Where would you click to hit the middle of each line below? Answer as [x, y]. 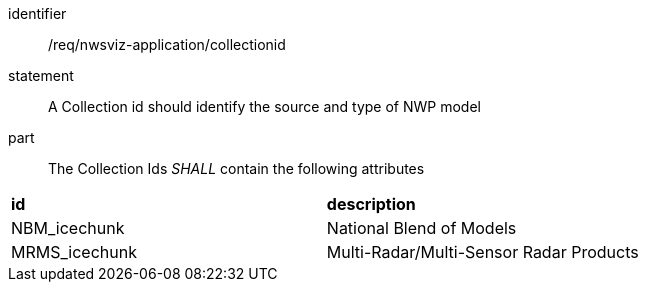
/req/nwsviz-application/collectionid [167, 44]
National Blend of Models [421, 228]
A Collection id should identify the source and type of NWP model [264, 106]
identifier [37, 13]
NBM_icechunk [68, 228]
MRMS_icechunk [74, 252]
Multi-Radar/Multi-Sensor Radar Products [482, 252]
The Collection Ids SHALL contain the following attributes [236, 168]
